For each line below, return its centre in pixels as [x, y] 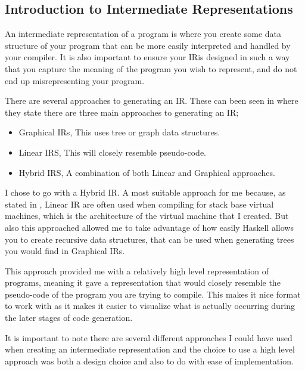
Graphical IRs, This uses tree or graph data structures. [119, 132]
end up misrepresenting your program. [75, 80]
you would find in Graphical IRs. [65, 251]
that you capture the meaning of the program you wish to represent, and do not [151, 68]
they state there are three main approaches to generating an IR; [122, 112]
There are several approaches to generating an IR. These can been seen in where [152, 101]
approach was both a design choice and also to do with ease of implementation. [149, 361]
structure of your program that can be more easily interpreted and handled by [148, 45]
